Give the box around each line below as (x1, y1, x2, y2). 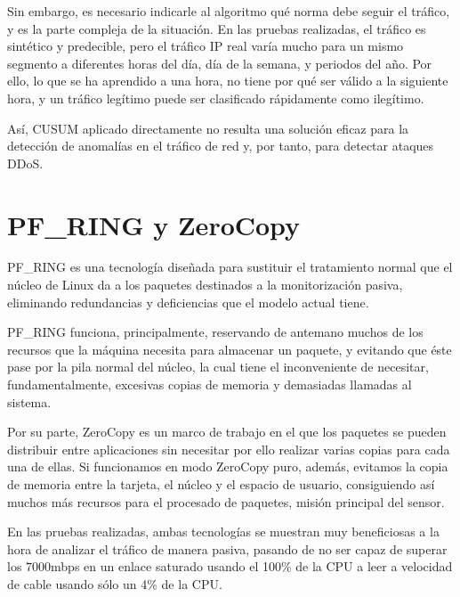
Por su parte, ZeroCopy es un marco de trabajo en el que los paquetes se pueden (7, 422, 447, 441)
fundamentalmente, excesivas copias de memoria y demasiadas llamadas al (7, 375, 412, 394)
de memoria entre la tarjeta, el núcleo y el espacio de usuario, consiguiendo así (7, 475, 435, 493)
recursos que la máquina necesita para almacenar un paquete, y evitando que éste (7, 339, 452, 358)
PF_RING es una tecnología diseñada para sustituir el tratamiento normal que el (7, 258, 453, 276)
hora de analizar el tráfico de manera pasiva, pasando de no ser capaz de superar (7, 539, 448, 558)
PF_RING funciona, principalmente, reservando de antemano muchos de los (7, 323, 424, 341)
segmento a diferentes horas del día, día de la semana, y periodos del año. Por (7, 53, 432, 72)
